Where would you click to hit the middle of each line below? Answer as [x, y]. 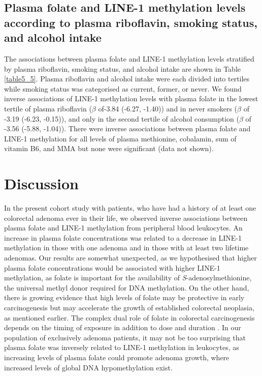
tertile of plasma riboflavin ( [48, 108]
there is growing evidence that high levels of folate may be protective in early [124, 297]
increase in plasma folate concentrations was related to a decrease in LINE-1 [123, 237]
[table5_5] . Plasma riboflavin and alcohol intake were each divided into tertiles [127, 79]
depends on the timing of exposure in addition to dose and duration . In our [123, 327]
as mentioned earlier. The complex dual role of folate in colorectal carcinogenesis [129, 317]
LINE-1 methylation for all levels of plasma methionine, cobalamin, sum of [120, 138]
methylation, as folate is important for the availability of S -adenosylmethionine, [128, 278]
